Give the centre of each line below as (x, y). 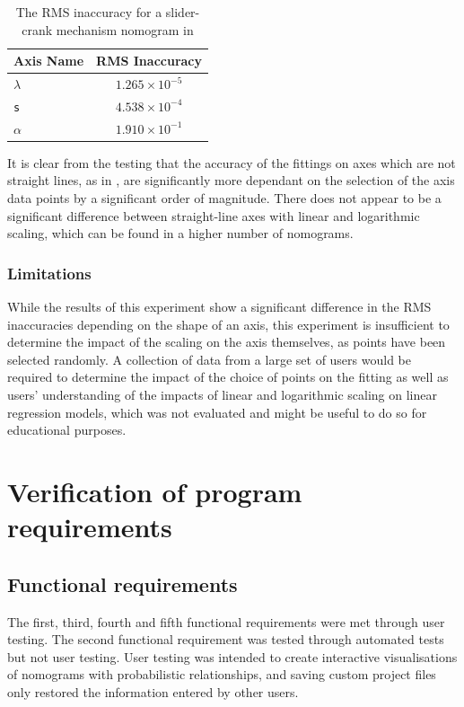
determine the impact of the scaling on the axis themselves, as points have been (227, 342)
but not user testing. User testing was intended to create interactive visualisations (232, 656)
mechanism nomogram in (125, 29)
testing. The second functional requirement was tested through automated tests (226, 639)
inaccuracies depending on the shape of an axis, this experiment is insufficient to (228, 324)
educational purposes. (67, 430)
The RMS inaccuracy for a (89, 12)
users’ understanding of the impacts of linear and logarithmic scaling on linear (222, 395)
